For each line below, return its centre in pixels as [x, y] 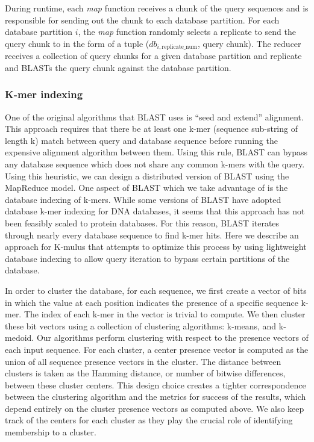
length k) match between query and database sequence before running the [141, 140]
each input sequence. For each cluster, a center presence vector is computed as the [157, 349]
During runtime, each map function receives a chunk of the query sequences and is [157, 8]
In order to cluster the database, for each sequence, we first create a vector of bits [156, 290]
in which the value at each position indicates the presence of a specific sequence [152, 302]
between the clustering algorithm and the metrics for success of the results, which [155, 397]
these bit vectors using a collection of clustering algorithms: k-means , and [141, 325]
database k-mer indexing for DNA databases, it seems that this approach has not [155, 211]
